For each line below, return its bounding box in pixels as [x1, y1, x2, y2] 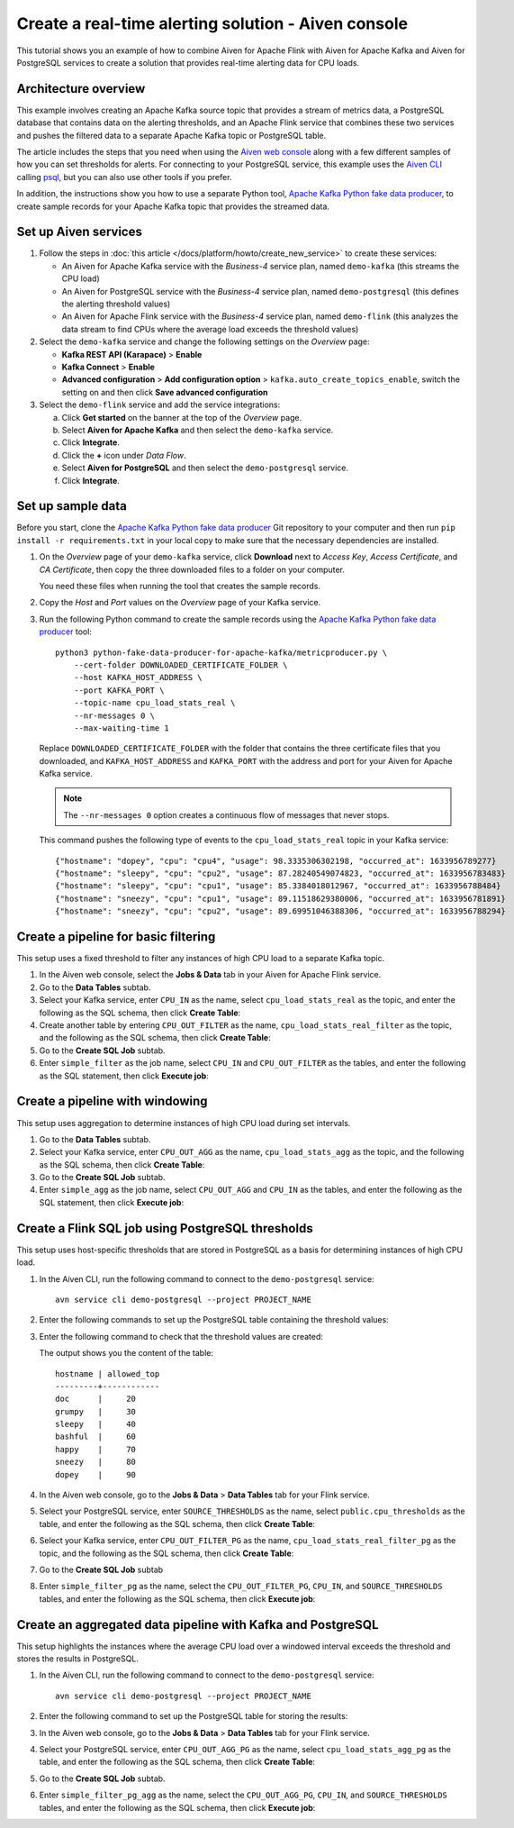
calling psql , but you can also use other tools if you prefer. [16, 171, 232, 182]
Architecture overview [16, 81, 146, 96]
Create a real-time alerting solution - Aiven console [16, 14, 409, 33]
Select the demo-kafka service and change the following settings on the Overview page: [39, 336, 370, 347]
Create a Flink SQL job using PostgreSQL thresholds [16, 1221, 314, 1236]
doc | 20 [55, 1394, 137, 1405]
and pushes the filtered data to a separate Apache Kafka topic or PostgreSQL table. [16, 130, 327, 141]
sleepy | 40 [55, 1419, 137, 1430]
